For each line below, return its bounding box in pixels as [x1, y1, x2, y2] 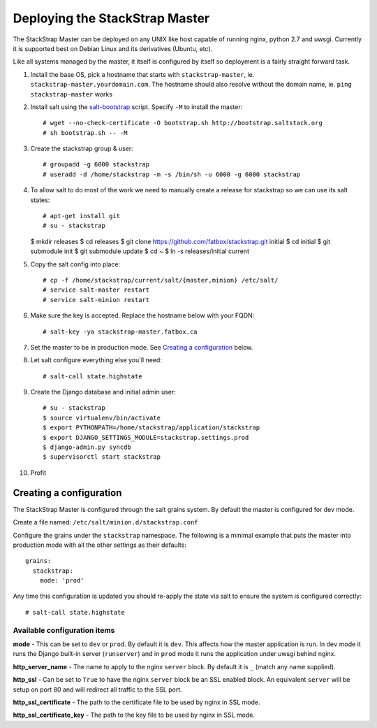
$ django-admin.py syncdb [43, 443, 132, 451]
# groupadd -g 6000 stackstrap [43, 161, 150, 169]
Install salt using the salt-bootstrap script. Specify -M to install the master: [30, 102, 243, 111]
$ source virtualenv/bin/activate [43, 413, 161, 422]
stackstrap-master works [30, 90, 113, 98]
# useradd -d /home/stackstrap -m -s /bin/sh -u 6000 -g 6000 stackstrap [43, 170, 301, 178]
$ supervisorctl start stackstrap [43, 453, 161, 461]
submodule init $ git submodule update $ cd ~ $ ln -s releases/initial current [30, 247, 249, 255]
